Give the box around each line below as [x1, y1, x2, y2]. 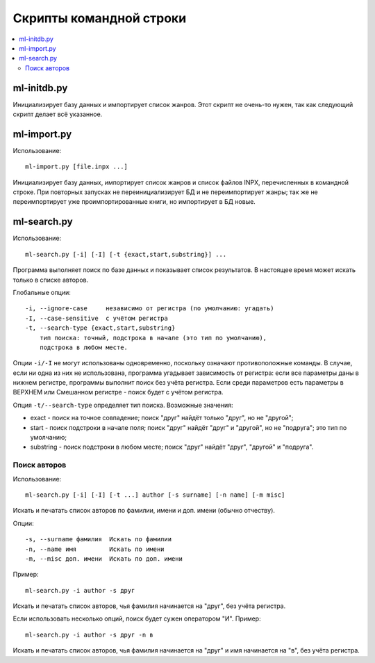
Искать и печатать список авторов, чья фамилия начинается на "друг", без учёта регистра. [12, 602, 286, 610]
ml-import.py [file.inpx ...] [25, 163, 128, 170]
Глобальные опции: [12, 288, 71, 296]
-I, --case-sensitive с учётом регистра [25, 314, 168, 322]
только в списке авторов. [12, 275, 89, 284]
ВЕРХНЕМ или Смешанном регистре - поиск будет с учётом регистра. [12, 388, 224, 397]
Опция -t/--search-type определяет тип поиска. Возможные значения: [12, 401, 233, 409]
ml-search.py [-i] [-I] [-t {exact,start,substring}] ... [25, 250, 227, 258]
